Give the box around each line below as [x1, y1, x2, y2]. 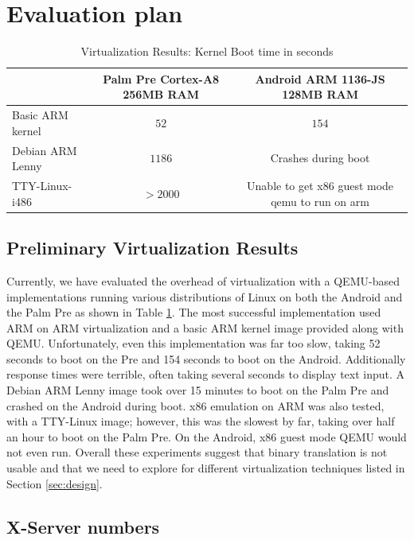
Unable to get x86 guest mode [247, 177, 394, 194]
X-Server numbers [6, 514, 160, 538]
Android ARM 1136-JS [255, 70, 385, 87]
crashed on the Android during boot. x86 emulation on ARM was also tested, [6, 397, 385, 414]
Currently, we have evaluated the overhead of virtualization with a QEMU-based [6, 272, 400, 289]
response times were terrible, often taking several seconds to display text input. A [6, 366, 405, 383]
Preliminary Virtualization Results [6, 235, 299, 260]
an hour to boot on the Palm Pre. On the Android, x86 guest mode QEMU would [6, 428, 407, 445]
